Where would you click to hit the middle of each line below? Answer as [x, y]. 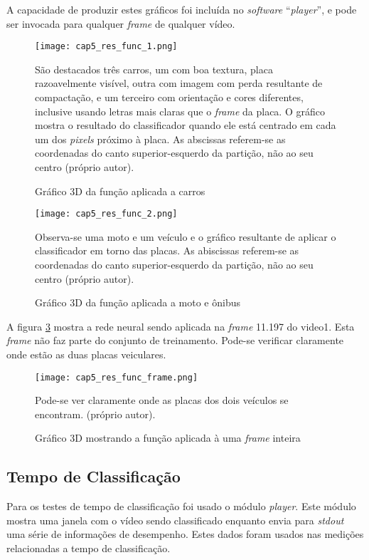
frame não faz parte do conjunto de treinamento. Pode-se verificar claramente [175, 340]
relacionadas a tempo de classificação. [89, 548]
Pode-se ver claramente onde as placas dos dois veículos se [162, 400]
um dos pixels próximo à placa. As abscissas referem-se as [160, 139]
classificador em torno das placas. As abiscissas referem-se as [167, 250]
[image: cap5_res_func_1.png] [106, 47]
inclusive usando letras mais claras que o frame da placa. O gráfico [180, 111]
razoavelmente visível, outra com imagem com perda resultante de [179, 83]
